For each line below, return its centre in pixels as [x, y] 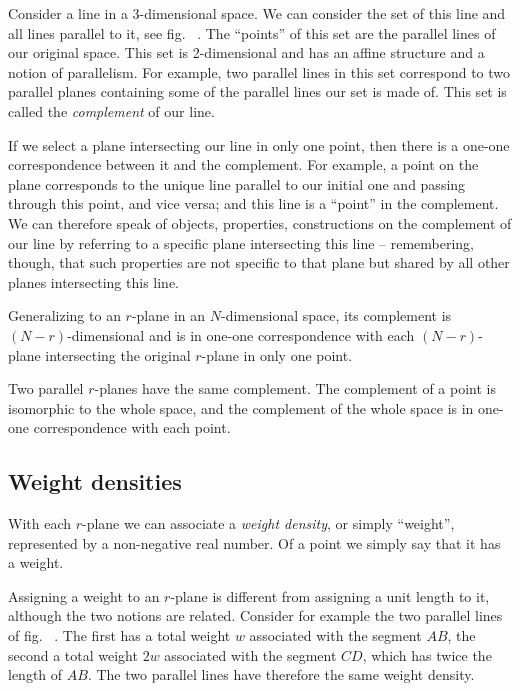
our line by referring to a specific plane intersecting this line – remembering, [241, 242]
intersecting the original [118, 354]
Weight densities [95, 481]
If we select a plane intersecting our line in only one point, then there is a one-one [259, 144]
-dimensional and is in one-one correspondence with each [241, 334]
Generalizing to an [64, 315]
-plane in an [168, 315]
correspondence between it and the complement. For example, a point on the [243, 164]
